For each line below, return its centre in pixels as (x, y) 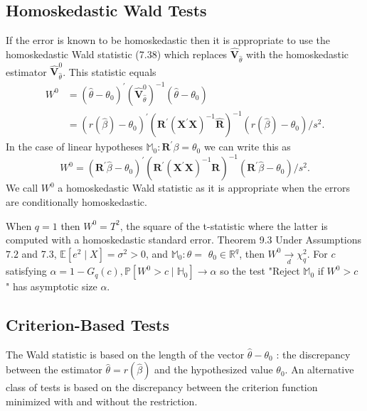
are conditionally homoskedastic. (76, 201)
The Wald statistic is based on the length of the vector (125, 354)
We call (22, 188)
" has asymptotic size (52, 286)
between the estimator (54, 369)
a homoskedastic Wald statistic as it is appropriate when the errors (204, 188)
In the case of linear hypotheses (74, 147)
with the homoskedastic (298, 54)
